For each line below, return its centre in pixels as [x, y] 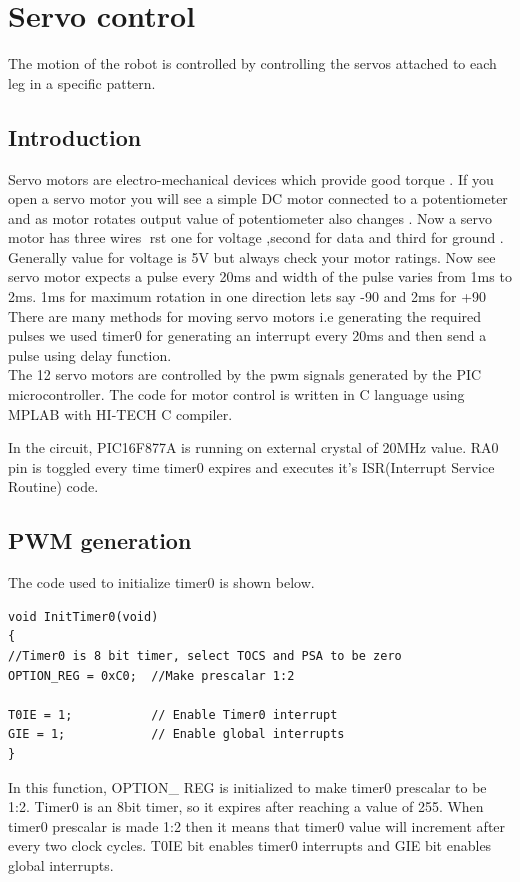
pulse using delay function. [90, 354]
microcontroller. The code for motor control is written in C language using [236, 394]
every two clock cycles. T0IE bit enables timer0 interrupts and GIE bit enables [250, 845]
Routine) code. [53, 486]
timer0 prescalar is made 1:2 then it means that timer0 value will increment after [257, 825]
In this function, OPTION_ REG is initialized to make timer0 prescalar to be [247, 786]
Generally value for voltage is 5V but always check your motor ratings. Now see [252, 256]
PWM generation [100, 540]
